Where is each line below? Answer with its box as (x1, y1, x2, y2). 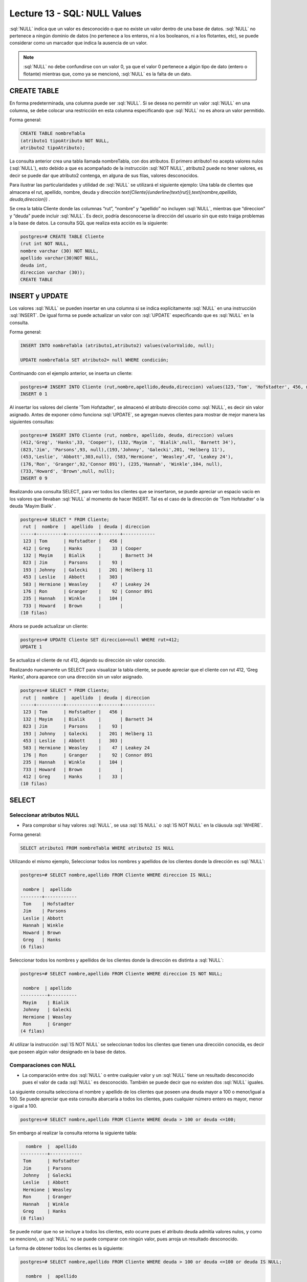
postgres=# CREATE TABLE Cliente (20, 234, 104, 239)
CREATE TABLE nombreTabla (20, 131, 85, 136)
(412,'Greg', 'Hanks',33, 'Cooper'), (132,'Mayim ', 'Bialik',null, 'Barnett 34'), (20, 439, 236, 446)
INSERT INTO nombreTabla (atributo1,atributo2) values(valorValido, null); (20, 343, 215, 349)
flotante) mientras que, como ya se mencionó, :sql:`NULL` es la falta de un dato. (23, 71, 192, 77)
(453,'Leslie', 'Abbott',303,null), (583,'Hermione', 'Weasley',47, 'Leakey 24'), (20, 454, 234, 460)
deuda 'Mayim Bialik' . (9, 503, 56, 509)
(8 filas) (20, 1215, 45, 1221)
